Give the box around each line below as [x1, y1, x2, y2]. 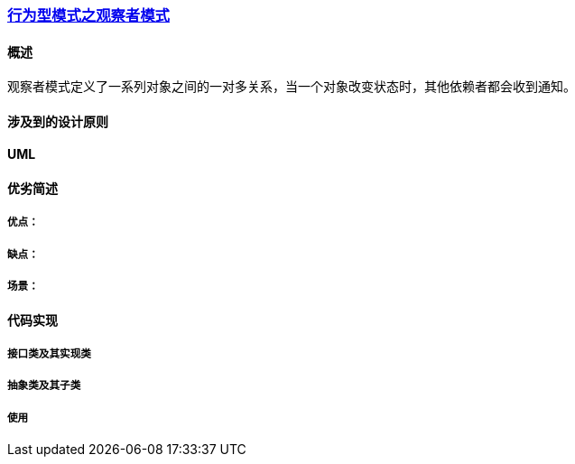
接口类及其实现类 [7, 348, 91, 360]
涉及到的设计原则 [7, 113, 108, 129]
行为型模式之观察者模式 [7, 6, 170, 24]
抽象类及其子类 [7, 379, 81, 393]
